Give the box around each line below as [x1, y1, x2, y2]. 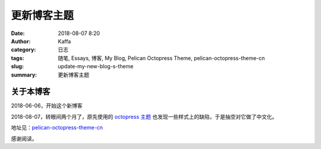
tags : [11, 54, 24, 62]
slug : [11, 63, 24, 70]
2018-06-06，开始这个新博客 [11, 102, 83, 109]
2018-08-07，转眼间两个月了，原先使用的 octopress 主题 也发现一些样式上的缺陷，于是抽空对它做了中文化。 [11, 113, 278, 120]
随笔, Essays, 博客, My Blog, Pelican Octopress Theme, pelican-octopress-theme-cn [58, 54, 265, 62]
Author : [11, 37, 31, 45]
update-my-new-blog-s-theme [58, 63, 134, 70]
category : [11, 46, 36, 53]
